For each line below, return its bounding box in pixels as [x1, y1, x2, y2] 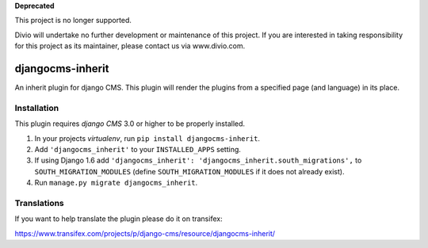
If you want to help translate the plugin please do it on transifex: [14, 214, 223, 223]
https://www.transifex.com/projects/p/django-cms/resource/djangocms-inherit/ [14, 228, 276, 238]
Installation [14, 102, 59, 113]
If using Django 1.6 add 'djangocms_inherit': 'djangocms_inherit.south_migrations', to [34, 155, 362, 166]
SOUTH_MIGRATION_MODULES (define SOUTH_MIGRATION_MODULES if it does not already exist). [34, 166, 345, 176]
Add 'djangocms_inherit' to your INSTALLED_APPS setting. [34, 145, 242, 154]
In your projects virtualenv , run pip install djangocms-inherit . [34, 133, 261, 143]
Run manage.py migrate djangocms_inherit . [34, 178, 198, 188]
